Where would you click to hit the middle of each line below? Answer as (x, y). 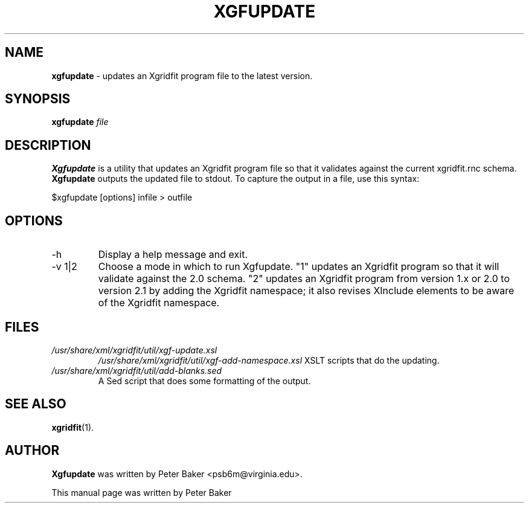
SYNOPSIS (38, 99)
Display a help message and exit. (173, 255)
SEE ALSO (36, 404)
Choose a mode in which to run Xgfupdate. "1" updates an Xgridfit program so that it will (299, 267)
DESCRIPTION (48, 145)
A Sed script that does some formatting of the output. (204, 381)
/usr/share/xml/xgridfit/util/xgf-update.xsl (134, 350)
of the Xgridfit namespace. (159, 303)
